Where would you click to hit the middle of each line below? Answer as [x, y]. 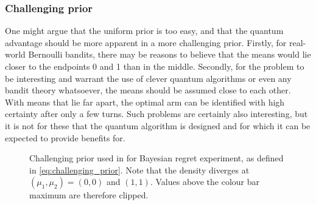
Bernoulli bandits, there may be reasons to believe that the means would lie [170, 54]
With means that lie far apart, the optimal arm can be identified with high [145, 102]
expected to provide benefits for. [65, 137]
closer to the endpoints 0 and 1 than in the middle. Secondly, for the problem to [155, 66]
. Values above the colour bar [205, 182]
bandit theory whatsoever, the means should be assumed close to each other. [148, 90]
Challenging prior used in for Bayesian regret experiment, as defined [156, 158]
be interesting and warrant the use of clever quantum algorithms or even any [148, 78]
